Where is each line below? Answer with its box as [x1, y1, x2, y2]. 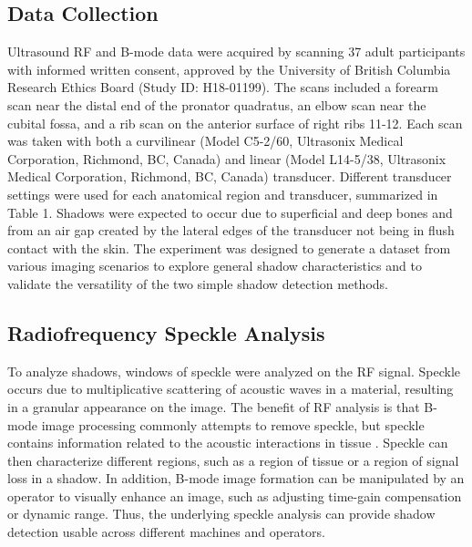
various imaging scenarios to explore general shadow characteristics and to [7, 256, 422, 275]
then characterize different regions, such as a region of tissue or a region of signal [7, 450, 459, 470]
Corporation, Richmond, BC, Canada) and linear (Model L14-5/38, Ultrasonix [7, 149, 446, 168]
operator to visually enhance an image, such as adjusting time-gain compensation [7, 486, 462, 505]
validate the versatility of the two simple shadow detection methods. [7, 273, 388, 293]
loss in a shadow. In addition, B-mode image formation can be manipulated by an [7, 469, 465, 488]
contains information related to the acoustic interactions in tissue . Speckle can [7, 433, 448, 452]
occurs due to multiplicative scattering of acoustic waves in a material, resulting [7, 379, 454, 398]
